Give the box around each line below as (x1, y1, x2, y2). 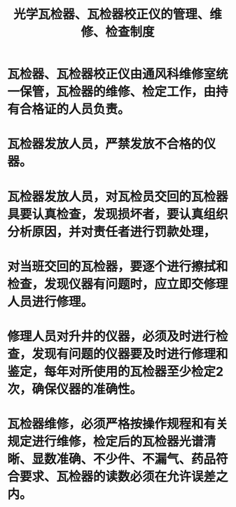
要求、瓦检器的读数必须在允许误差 (20, 469, 216, 485)
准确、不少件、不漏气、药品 (56, 451, 216, 468)
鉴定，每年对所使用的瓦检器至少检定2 (7, 364, 224, 380)
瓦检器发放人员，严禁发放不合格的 (7, 136, 204, 152)
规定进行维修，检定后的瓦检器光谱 (7, 434, 204, 450)
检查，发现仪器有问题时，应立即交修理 (7, 276, 229, 292)
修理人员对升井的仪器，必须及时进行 (7, 328, 216, 345)
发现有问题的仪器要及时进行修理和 (32, 346, 229, 362)
